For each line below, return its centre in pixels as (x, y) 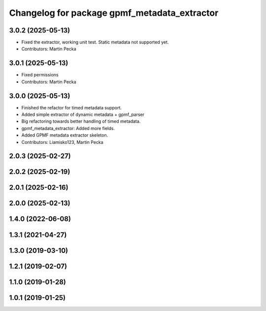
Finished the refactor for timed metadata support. (72, 107)
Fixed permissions (40, 75)
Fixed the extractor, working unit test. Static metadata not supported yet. (95, 42)
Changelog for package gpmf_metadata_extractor (114, 13)
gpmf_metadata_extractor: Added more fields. (68, 128)
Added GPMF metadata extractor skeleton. (65, 135)
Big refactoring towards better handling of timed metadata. (81, 121)
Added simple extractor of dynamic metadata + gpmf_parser (83, 115)
